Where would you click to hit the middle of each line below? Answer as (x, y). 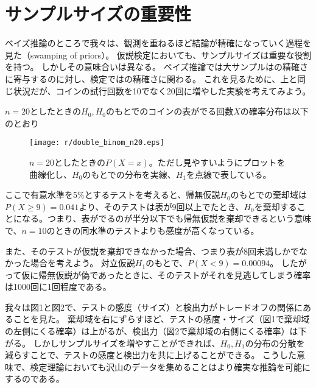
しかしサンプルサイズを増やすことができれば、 (127, 343)
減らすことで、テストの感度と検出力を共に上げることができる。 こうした (151, 355)
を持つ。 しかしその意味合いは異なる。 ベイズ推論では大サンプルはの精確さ (156, 67)
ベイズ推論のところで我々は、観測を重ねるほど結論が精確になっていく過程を (158, 43)
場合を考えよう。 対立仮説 (83, 263)
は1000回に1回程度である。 (58, 287)
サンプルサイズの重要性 (98, 14)
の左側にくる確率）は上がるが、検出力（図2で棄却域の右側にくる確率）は (152, 331)
